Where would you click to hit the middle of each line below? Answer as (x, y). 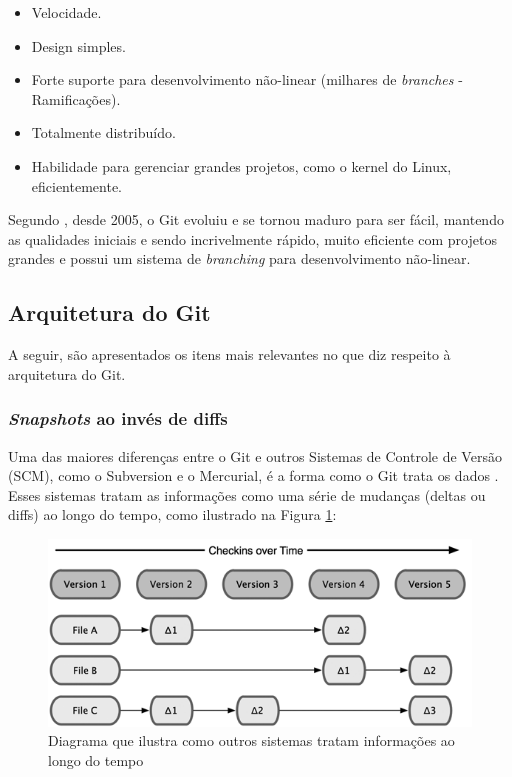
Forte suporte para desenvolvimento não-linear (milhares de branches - (247, 79)
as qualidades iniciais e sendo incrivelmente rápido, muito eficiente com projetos (252, 238)
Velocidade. (66, 12)
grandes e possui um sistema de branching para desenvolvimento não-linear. (239, 258)
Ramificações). (76, 98)
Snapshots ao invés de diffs (118, 418)
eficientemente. (76, 185)
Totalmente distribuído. (103, 132)
